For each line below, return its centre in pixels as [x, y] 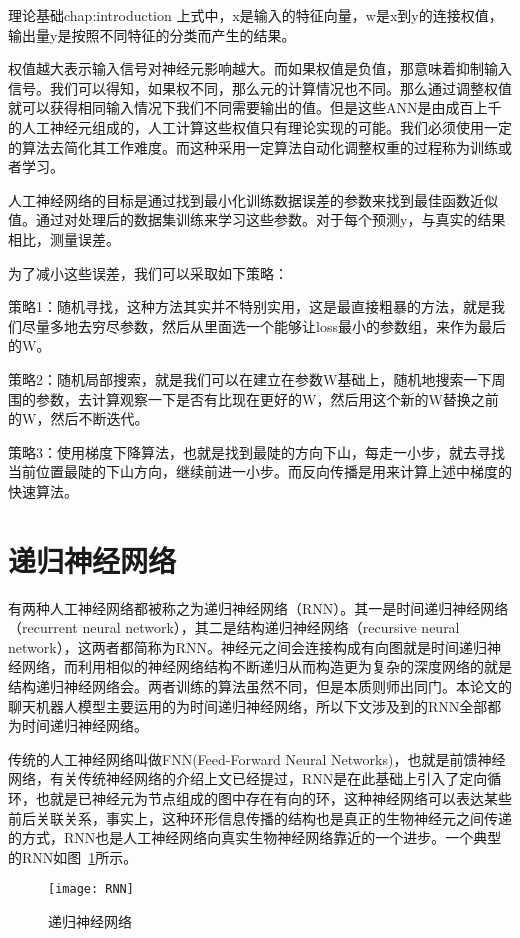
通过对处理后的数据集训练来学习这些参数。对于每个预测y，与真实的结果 [270, 219]
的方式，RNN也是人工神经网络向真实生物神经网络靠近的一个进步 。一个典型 [255, 837]
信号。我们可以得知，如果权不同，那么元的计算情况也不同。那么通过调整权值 [260, 87]
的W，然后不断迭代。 [78, 418]
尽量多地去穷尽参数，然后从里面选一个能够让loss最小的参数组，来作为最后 [263, 325]
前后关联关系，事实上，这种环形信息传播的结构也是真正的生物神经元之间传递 [260, 817]
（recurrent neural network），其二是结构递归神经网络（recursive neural [234, 627]
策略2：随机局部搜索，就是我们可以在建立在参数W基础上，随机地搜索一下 [250, 378]
